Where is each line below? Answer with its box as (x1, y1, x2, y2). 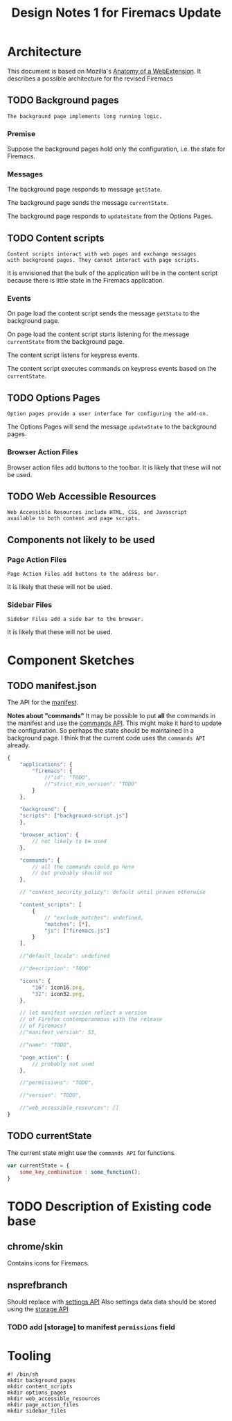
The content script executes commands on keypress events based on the (7, 365, 217, 373)
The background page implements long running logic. (7, 113, 163, 119)
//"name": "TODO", (19, 1041, 73, 1048)
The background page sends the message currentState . (7, 199, 169, 207)
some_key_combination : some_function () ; (19, 1168, 141, 1175)
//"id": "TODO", (44, 774, 91, 781)
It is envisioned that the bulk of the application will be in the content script (7, 269, 218, 277)
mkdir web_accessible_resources (7, 1395, 100, 1402)
